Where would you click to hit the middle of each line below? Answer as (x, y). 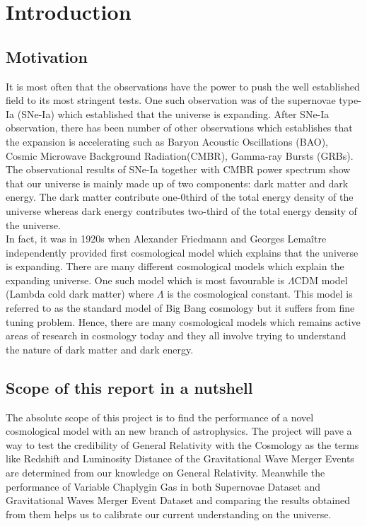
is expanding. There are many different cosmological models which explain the (175, 266)
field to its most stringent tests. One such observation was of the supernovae (171, 100)
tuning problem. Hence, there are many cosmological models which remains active (183, 321)
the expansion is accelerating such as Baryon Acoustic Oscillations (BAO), (167, 141)
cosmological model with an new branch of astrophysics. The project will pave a (179, 431)
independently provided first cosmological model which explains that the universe (182, 252)
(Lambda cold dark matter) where (80, 294)
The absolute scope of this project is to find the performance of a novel (160, 417)
